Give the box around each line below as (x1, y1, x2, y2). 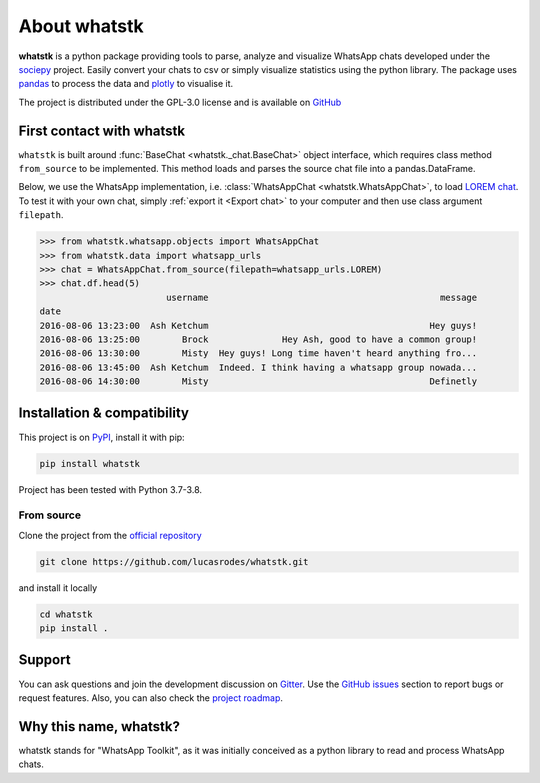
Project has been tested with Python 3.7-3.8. (18, 483, 203, 495)
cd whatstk (39, 608, 93, 620)
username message (165, 291, 478, 303)
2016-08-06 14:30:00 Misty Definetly (39, 376, 478, 387)
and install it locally (18, 581, 98, 594)
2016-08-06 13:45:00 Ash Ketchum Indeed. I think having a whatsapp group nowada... (39, 361, 478, 373)
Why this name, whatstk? (18, 718, 180, 735)
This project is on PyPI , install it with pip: (18, 431, 185, 443)
